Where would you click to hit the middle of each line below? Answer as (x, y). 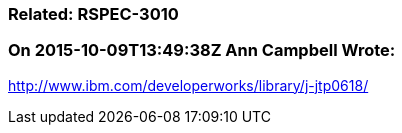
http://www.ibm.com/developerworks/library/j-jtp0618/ (188, 85)
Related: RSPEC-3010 (93, 14)
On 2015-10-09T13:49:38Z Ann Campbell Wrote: (202, 50)
